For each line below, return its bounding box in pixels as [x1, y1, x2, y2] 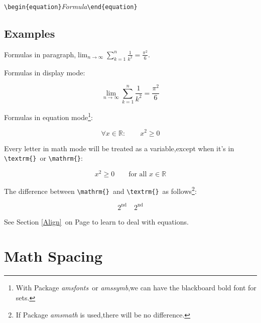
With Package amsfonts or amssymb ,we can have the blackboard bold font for [16, 282, 256, 293]
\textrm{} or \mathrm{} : [4, 153, 83, 163]
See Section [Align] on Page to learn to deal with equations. [4, 216, 189, 227]
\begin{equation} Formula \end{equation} [4, 1, 138, 11]
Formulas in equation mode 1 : [4, 111, 93, 122]
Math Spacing [4, 246, 103, 266]
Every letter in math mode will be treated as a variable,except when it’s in [4, 143, 234, 153]
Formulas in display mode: [4, 67, 85, 77]
